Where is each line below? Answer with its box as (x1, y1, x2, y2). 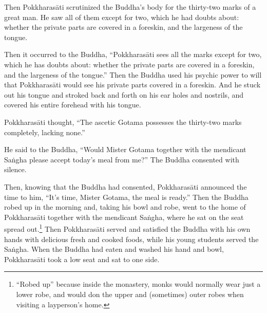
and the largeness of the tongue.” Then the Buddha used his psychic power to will (4, 69, 262, 80)
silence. (4, 164, 27, 175)
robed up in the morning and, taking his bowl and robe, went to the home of (4, 201, 246, 212)
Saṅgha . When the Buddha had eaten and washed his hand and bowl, (4, 244, 224, 254)
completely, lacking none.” (4, 126, 85, 137)
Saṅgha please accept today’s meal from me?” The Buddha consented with (4, 154, 239, 164)
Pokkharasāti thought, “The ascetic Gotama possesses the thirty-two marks (4, 116, 242, 127)
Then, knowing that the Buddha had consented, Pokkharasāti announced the (4, 181, 247, 192)
